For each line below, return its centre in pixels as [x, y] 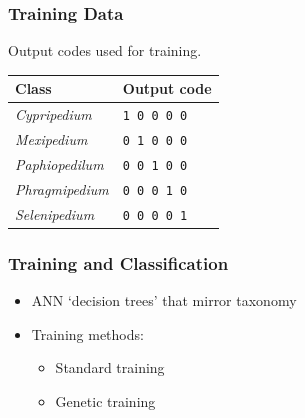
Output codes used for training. [105, 50]
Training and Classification [118, 262]
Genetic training [105, 400]
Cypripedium [53, 114]
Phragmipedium [62, 188]
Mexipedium [51, 139]
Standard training [110, 367]
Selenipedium [55, 213]
